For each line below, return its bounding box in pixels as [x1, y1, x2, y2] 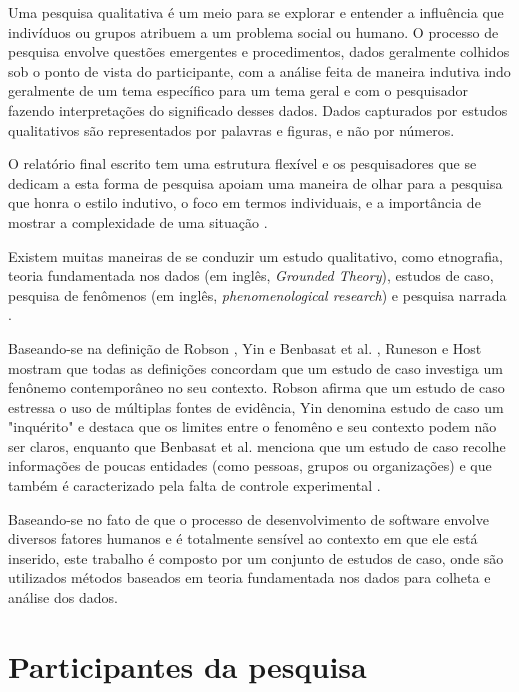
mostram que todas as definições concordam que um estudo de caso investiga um [8, 357, 503, 378]
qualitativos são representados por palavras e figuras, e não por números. [8, 119, 455, 140]
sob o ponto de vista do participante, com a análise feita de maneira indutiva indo [8, 60, 511, 81]
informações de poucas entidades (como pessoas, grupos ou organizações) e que [8, 455, 492, 476]
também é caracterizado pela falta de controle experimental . [8, 475, 381, 496]
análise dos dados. [8, 587, 118, 608]
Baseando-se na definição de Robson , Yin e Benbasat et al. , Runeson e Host [8, 337, 482, 358]
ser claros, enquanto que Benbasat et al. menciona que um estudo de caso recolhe [8, 435, 506, 456]
